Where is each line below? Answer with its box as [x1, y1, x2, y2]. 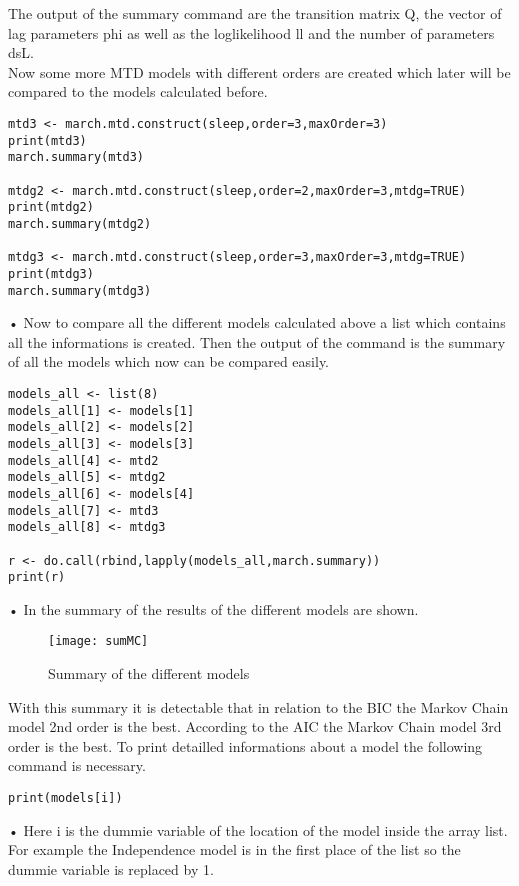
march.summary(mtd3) [8, 150, 145, 165]
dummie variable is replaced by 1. [8, 858, 214, 879]
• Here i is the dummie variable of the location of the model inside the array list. [8, 819, 508, 840]
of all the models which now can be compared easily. [8, 351, 330, 372]
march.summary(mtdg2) [8, 216, 152, 231]
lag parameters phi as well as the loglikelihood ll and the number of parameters [8, 22, 495, 43]
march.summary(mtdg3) [8, 283, 152, 298]
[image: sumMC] [48, 634, 149, 649]
